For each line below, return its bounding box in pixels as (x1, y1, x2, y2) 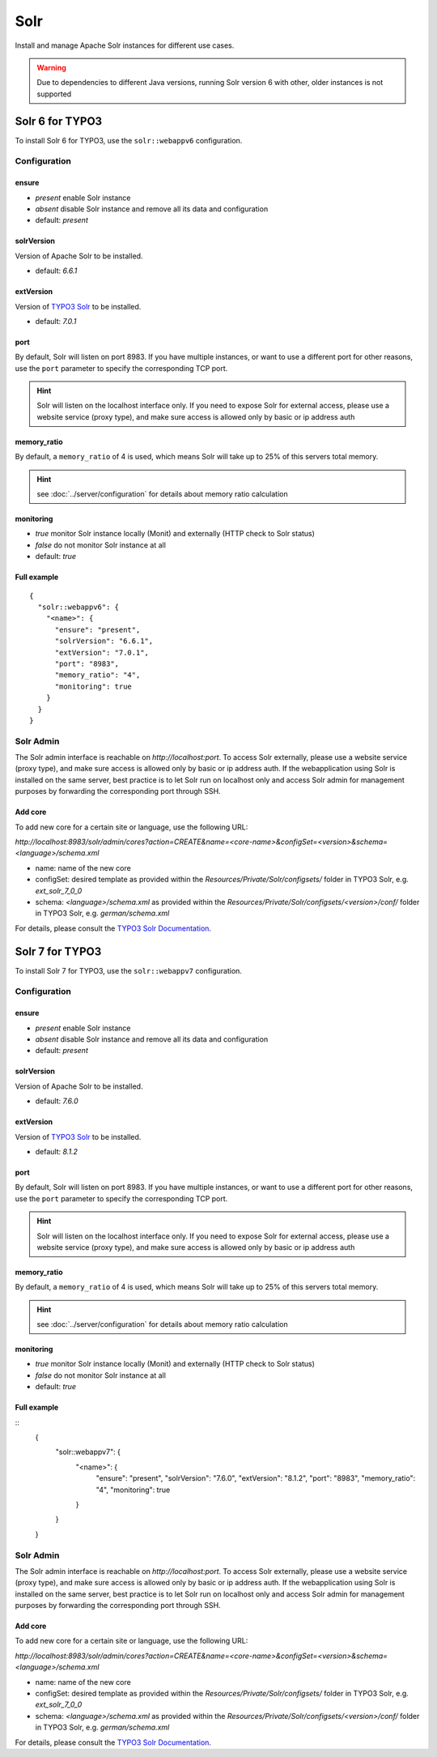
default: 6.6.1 (35, 266, 78, 275)
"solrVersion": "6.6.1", (54, 637, 154, 646)
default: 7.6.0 (35, 1096, 78, 1106)
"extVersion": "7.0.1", (54, 648, 150, 657)
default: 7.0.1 (35, 316, 77, 326)
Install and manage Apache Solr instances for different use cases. (15, 41, 235, 50)
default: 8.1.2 (35, 1146, 78, 1156)
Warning (36, 62, 66, 72)
